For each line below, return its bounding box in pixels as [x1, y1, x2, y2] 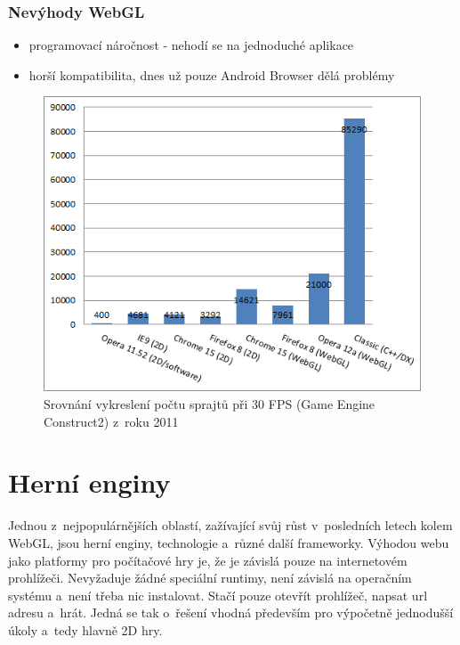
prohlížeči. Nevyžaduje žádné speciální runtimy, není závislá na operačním [8, 568, 412, 587]
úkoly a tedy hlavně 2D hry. [8, 620, 163, 639]
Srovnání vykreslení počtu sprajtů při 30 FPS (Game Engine [44, 395, 375, 413]
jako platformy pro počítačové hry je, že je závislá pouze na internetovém [8, 551, 408, 569]
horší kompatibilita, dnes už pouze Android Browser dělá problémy [28, 65, 395, 84]
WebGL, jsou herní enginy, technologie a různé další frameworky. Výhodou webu [8, 533, 449, 551]
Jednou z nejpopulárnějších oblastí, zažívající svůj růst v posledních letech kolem [8, 516, 453, 535]
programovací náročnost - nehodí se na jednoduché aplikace [28, 36, 354, 54]
